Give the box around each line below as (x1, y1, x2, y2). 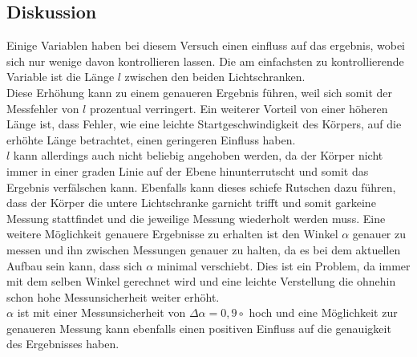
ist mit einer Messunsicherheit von (17, 304, 186, 321)
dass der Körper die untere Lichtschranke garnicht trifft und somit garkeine (6, 194, 376, 211)
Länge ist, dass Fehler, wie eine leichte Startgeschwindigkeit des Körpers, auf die (6, 116, 402, 132)
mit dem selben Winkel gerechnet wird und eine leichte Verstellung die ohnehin (6, 273, 396, 290)
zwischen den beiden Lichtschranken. (124, 68, 306, 85)
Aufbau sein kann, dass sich (6, 257, 143, 274)
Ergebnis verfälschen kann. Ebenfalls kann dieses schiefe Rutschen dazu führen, (6, 178, 396, 195)
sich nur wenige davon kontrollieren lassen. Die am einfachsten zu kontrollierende (6, 52, 404, 69)
